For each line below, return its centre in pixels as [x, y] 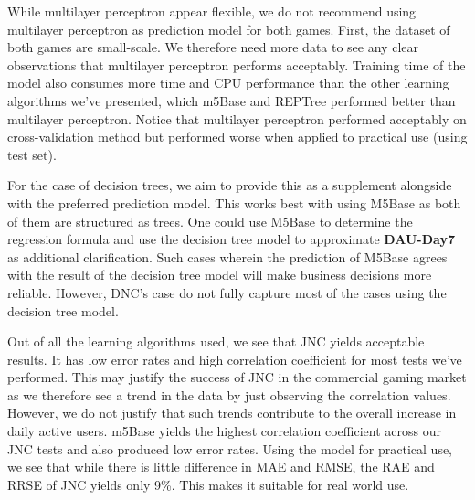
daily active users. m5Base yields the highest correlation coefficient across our [224, 431]
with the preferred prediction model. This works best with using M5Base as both [234, 202]
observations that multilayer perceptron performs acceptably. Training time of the [237, 64]
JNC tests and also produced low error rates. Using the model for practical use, [230, 448]
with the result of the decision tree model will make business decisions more [220, 275]
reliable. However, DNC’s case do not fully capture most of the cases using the [227, 292]
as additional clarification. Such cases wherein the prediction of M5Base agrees [227, 256]
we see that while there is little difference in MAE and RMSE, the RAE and [221, 467]
